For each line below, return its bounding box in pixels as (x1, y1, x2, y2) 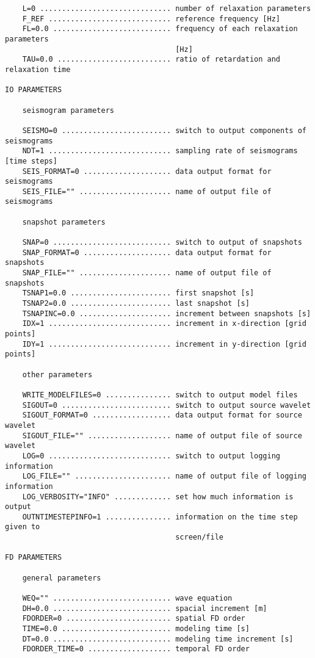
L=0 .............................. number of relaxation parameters (22, 4, 311, 13)
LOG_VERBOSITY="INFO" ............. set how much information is (22, 492, 294, 501)
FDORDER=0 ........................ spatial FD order (22, 614, 245, 623)
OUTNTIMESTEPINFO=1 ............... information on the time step (22, 512, 298, 521)
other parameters (22, 370, 93, 379)
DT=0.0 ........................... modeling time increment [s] (22, 634, 294, 643)
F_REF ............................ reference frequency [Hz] (22, 14, 281, 23)
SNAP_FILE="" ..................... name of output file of (22, 269, 272, 278)
